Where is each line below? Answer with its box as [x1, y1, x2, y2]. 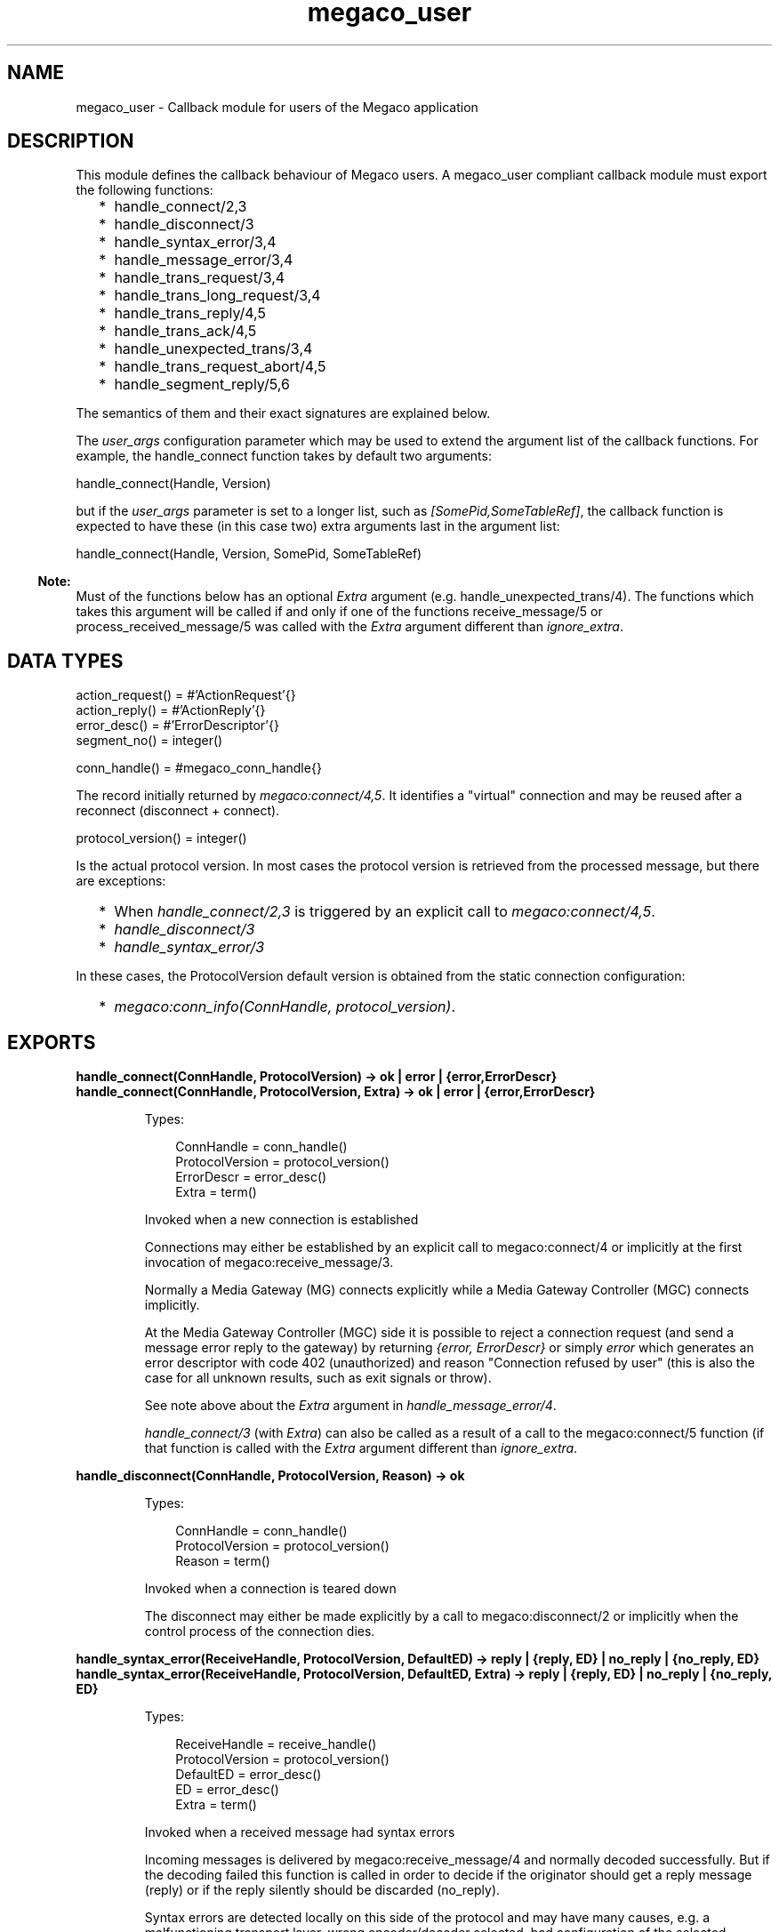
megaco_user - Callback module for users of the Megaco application [76, 99, 478, 115]
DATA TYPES [7, 649, 124, 672]
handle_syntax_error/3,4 [114, 233, 277, 252]
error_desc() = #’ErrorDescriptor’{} [76, 717, 279, 734]
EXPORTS [7, 1030, 96, 1054]
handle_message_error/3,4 [114, 251, 293, 269]
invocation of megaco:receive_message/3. [144, 1255, 394, 1271]
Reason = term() [175, 1553, 270, 1569]
